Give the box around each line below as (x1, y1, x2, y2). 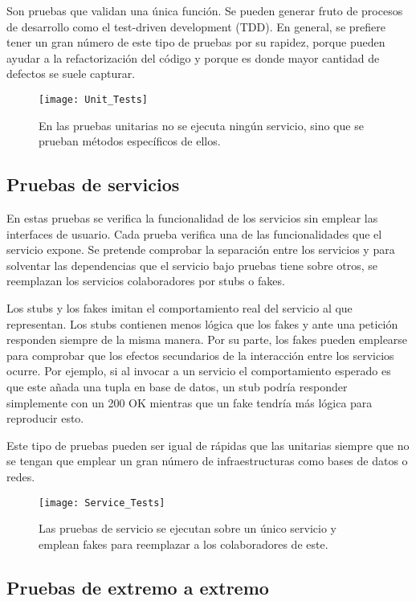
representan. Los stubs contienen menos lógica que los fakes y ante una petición (6, 315, 398, 332)
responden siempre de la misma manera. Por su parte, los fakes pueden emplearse (6, 331, 408, 348)
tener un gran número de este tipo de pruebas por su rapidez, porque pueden (6, 34, 385, 51)
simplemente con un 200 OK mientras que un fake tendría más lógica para (6, 394, 373, 411)
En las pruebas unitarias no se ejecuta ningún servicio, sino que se (39, 117, 364, 133)
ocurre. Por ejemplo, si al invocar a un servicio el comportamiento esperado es (6, 362, 391, 379)
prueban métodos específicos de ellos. (39, 133, 221, 149)
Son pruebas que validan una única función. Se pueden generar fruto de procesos (6, 2, 403, 18)
